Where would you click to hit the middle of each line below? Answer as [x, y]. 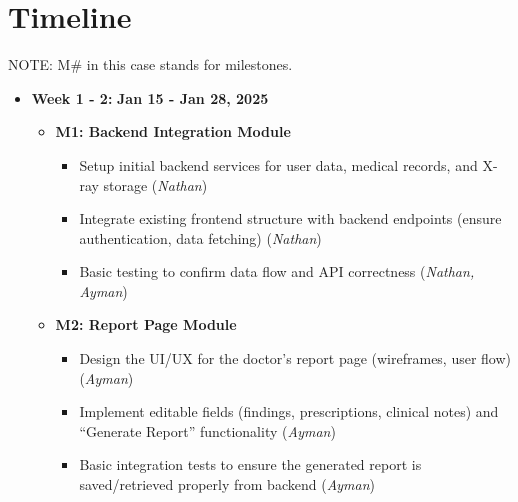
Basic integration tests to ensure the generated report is [250, 464]
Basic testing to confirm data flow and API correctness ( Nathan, [277, 271]
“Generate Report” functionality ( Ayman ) [207, 430]
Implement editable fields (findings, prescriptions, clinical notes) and [289, 411]
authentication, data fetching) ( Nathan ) [200, 237]
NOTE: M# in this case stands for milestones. [150, 64]
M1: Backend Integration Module [173, 131]
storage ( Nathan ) [155, 184]
